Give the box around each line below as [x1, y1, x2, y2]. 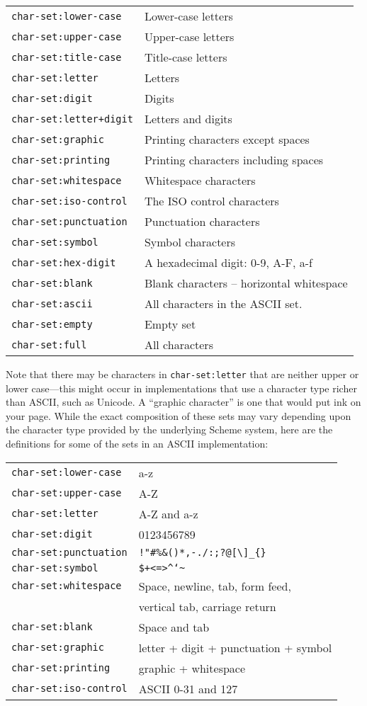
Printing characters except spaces [144, 131, 310, 147]
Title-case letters [144, 49, 227, 65]
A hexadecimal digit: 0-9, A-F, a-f [144, 254, 312, 271]
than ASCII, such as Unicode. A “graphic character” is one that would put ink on [6, 394, 361, 409]
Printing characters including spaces [144, 152, 324, 168]
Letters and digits [144, 110, 232, 127]
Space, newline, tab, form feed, [138, 577, 291, 594]
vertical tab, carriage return [138, 598, 276, 615]
